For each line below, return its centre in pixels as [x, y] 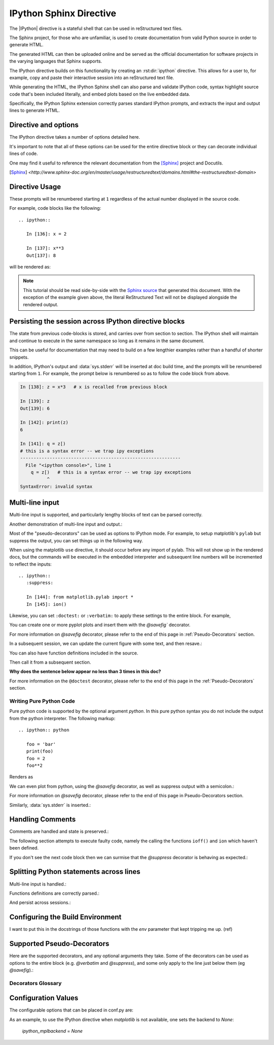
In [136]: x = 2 [46, 234]
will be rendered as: [30, 267]
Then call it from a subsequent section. [50, 662]
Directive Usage [35, 187]
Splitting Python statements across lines [75, 872]
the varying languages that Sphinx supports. [56, 61]
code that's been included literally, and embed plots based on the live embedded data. [100, 94]
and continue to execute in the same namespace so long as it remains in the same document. [107, 341]
